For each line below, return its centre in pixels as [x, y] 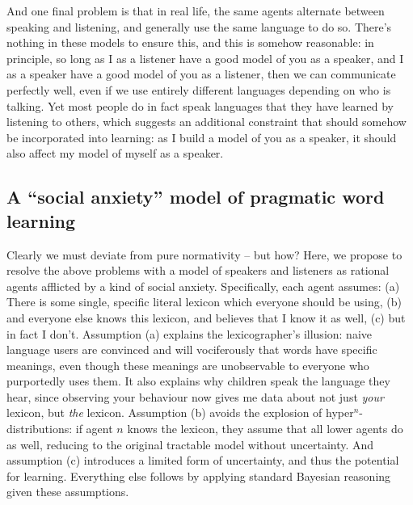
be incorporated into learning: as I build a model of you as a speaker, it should [202, 137]
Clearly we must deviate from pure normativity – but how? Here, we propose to [204, 254]
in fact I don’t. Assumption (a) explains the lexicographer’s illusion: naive [190, 333]
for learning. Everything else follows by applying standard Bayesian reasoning [199, 476]
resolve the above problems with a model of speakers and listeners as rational [198, 270]
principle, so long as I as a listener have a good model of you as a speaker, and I [205, 58]
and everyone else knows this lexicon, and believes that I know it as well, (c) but [206, 317]
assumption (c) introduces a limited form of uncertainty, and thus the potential [203, 460]
